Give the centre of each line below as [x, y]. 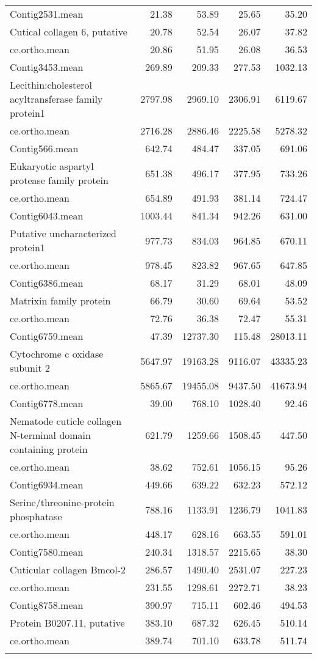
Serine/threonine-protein [62, 502]
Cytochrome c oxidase [57, 354]
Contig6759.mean [47, 336]
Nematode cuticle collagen [66, 421]
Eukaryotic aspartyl [52, 166]
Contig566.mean [44, 148]
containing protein [49, 449]
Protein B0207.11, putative [67, 623]
